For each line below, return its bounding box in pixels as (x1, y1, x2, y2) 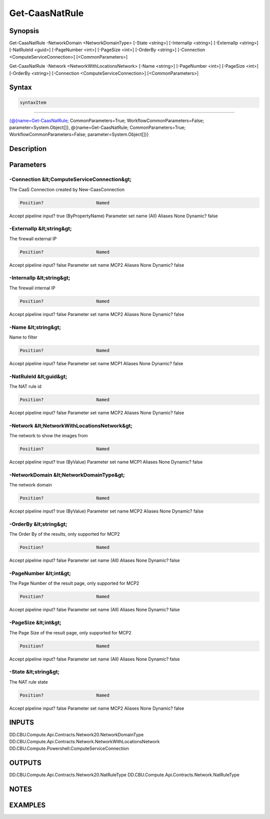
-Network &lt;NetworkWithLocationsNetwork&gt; (9, 422, 132, 429)
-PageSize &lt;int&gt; (9, 619, 62, 626)
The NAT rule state (9, 679, 48, 685)
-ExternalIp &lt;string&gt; (9, 225, 72, 232)
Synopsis (9, 27, 39, 35)
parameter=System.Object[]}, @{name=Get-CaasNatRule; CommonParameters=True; (9, 124, 186, 130)
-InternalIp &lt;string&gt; (9, 274, 70, 281)
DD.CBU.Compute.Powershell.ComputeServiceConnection (9, 745, 129, 752)
